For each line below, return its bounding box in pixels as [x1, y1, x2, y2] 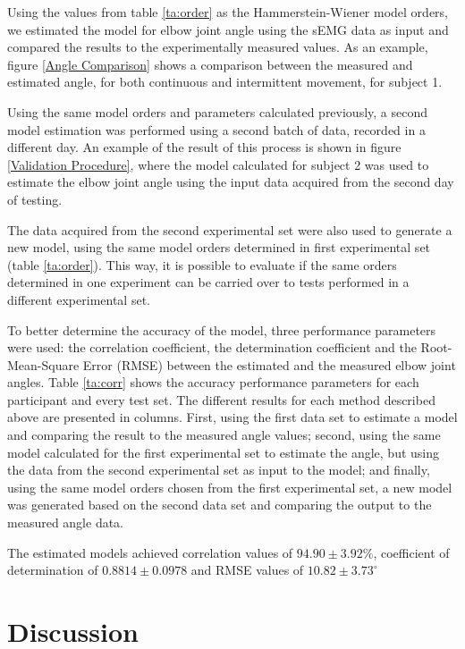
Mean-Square [7, 355, 80, 374]
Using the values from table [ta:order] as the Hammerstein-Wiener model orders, [7, 3, 448, 21]
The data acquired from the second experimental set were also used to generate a [7, 220, 452, 239]
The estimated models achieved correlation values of [7, 543, 293, 561]
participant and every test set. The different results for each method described [7, 390, 435, 409]
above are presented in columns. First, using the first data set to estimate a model [7, 408, 458, 426]
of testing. [7, 190, 63, 208]
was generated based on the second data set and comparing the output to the [7, 495, 432, 514]
